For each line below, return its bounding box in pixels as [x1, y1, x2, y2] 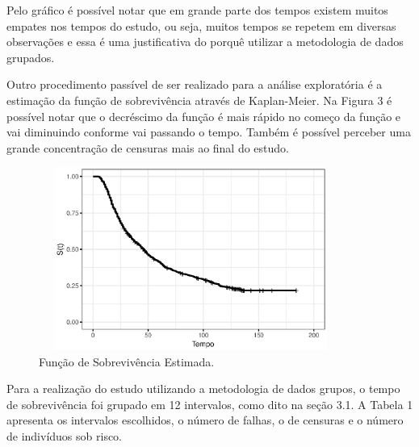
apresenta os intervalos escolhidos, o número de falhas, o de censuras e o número [6, 411, 404, 428]
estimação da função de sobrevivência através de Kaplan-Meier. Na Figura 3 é [6, 91, 392, 108]
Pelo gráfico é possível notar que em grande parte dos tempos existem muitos [6, 2, 388, 18]
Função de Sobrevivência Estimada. [39, 353, 215, 370]
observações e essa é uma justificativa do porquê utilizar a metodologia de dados [6, 33, 404, 50]
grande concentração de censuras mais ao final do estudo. [6, 139, 290, 156]
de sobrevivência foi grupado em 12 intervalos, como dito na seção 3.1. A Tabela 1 [6, 395, 413, 412]
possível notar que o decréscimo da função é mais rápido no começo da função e [6, 107, 401, 124]
